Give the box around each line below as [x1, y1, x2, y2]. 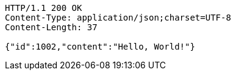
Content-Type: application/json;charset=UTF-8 [5, 13, 231, 22]
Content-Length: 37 [5, 22, 98, 32]
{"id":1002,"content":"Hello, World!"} [5, 42, 195, 51]
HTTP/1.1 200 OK [5, 3, 82, 13]
